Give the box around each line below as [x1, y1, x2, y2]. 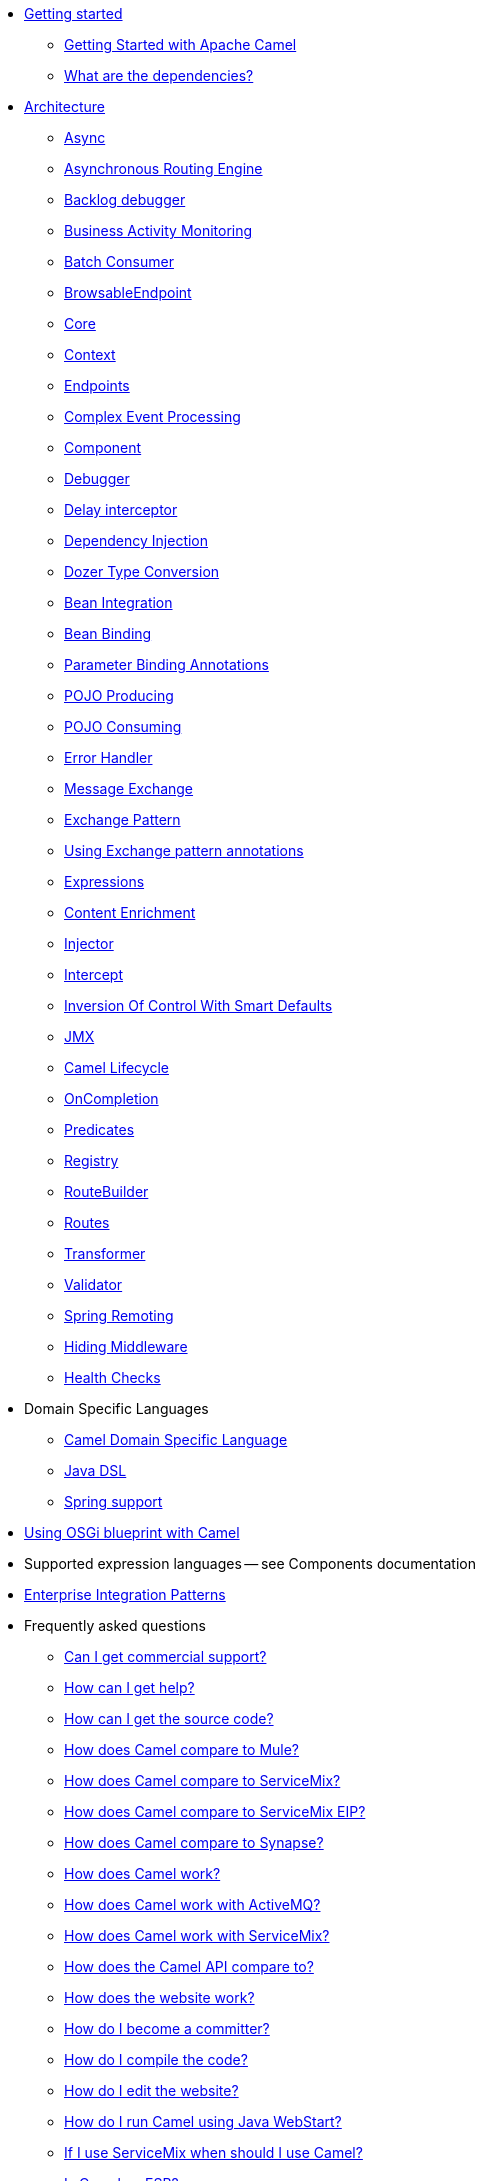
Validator [64, 1276, 123, 1293]
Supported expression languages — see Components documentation [24, 1555, 476, 1572]
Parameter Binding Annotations [64, 656, 269, 673]
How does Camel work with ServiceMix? [64, 1927, 330, 1944]
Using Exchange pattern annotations [64, 842, 304, 859]
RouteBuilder [64, 1183, 149, 1200]
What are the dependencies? [64, 67, 254, 84]
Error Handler [64, 749, 153, 766]
